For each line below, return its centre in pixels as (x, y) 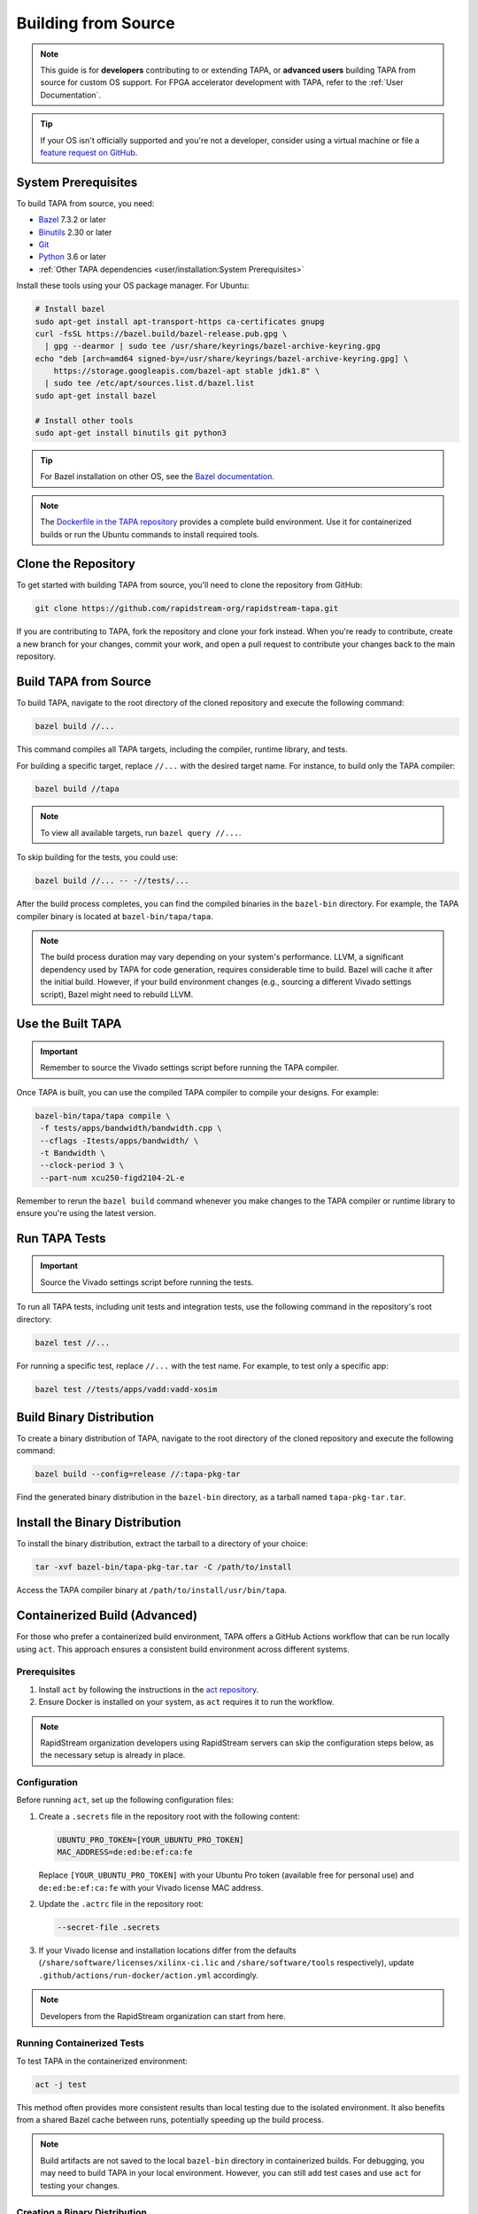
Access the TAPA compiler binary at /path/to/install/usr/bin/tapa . (152, 1591)
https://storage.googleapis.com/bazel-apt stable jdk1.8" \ (187, 371)
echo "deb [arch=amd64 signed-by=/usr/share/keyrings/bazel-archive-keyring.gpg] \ (222, 358)
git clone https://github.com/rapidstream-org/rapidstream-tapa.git (187, 608)
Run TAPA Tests (61, 1239)
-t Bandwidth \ (73, 1153)
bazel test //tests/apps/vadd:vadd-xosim (126, 1389)
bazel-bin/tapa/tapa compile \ (103, 1115)
